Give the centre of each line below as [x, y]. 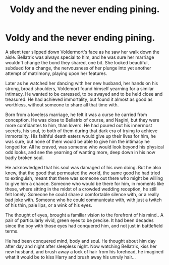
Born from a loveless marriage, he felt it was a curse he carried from [76, 115]
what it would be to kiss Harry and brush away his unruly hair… [71, 257]
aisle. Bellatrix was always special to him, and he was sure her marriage [80, 57]
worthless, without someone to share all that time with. [62, 104]
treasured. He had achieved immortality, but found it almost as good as [79, 99]
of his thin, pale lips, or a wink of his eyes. [49, 205]
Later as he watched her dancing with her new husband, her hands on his [82, 83]
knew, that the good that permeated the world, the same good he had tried [83, 173]
